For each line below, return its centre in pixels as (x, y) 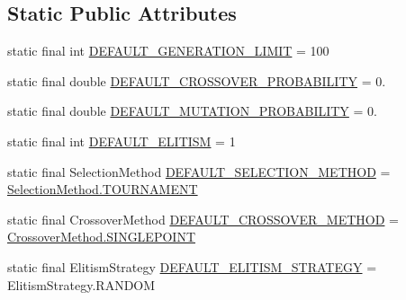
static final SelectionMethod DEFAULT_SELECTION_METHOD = (199, 171)
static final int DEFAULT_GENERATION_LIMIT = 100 (168, 51)
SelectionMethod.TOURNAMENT (103, 189)
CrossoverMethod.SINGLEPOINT (101, 237)
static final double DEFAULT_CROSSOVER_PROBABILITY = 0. (197, 80)
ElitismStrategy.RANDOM (81, 284)
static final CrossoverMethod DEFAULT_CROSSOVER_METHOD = (203, 219)
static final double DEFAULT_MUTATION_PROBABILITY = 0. (192, 111)
